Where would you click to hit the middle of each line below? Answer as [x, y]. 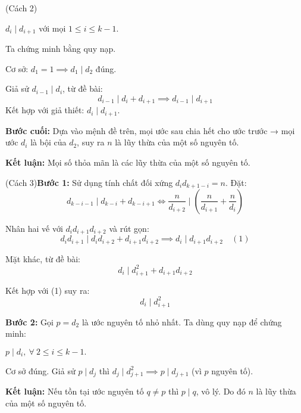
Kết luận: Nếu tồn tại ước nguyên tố [75, 391]
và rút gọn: [129, 228]
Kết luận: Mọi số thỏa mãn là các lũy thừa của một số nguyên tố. [128, 162]
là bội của [48, 142]
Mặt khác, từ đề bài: [43, 258]
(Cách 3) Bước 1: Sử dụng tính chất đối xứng [89, 182]
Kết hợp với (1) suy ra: [48, 290]
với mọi [52, 28]
